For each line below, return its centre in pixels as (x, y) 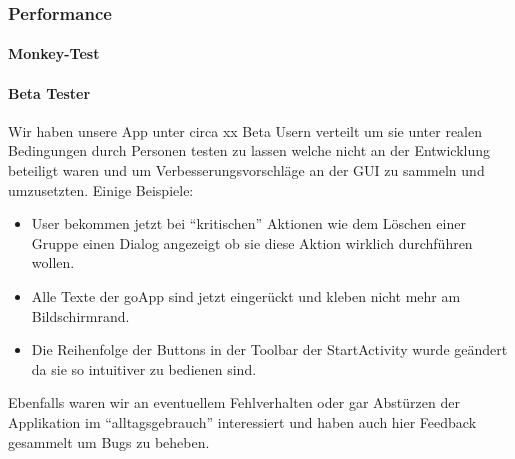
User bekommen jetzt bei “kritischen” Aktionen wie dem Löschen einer (248, 223)
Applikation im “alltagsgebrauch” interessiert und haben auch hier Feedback (242, 421)
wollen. (53, 262)
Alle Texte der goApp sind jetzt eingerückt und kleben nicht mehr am (246, 295)
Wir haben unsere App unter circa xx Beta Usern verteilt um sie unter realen (245, 130)
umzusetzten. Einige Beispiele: (101, 189)
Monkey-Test (54, 53)
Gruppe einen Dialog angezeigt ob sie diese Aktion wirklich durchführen (252, 242)
